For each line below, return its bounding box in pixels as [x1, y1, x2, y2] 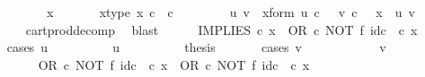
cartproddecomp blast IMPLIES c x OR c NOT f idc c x [25, 20, 418, 38]
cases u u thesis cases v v [6, 38, 386, 56]
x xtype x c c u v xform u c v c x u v [46, 3, 415, 21]
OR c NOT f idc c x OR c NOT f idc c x [38, 55, 310, 73]
